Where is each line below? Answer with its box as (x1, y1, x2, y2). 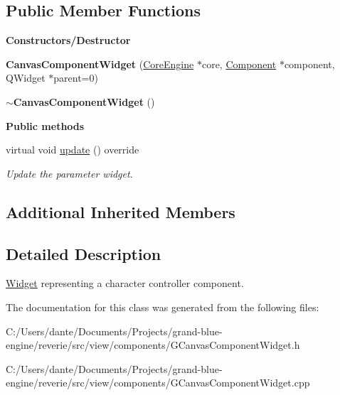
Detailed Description (6, 242, 161, 264)
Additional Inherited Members (6, 200, 235, 222)
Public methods (6, 118, 85, 133)
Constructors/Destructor (6, 33, 131, 48)
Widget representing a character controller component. (6, 276, 244, 291)
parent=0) (53, 70, 98, 85)
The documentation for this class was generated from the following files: (6, 299, 319, 314)
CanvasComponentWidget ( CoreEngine (6, 56, 194, 71)
